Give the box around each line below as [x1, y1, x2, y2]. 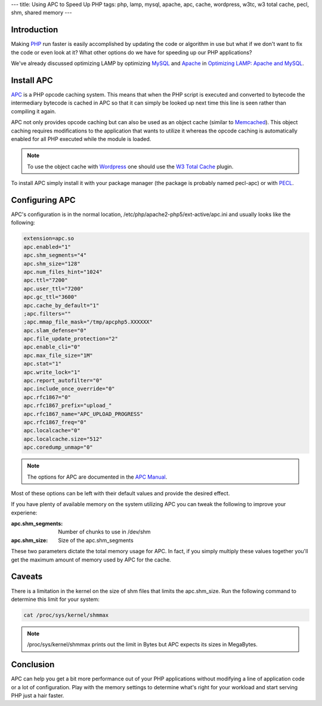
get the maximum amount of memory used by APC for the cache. [11, 556, 171, 563]
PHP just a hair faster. [11, 692, 64, 699]
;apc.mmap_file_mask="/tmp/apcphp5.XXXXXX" [23, 319, 153, 325]
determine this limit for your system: [11, 596, 100, 603]
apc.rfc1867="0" [23, 394, 72, 400]
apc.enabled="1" [23, 243, 72, 250]
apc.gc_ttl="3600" [23, 294, 78, 301]
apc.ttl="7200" [23, 277, 68, 283]
